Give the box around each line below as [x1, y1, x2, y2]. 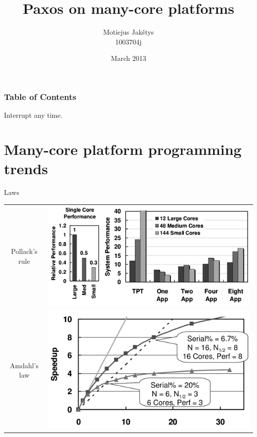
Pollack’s [11, 246, 38, 256]
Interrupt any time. [4, 110, 63, 120]
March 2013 [111, 53, 146, 63]
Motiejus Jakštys [103, 27, 154, 37]
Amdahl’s [10, 360, 39, 370]
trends [4, 158, 48, 179]
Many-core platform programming [4, 139, 242, 159]
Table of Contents [4, 90, 77, 102]
